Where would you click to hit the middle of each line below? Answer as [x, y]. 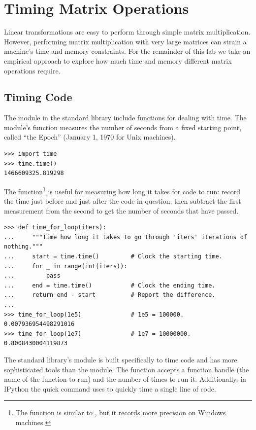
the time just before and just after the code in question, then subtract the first [123, 201]
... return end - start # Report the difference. [110, 295]
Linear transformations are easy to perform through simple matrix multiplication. [127, 32]
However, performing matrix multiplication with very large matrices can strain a [125, 41]
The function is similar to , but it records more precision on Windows [121, 412]
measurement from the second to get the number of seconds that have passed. [121, 210]
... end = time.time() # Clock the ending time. [110, 285]
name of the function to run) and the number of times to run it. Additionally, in [125, 379]
